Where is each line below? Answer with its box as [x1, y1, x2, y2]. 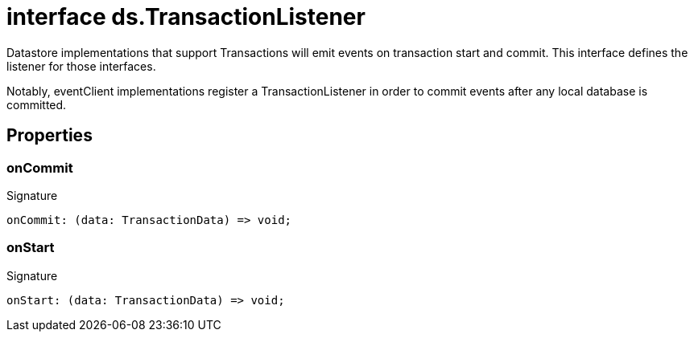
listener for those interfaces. [6, 59, 156, 73]
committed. [6, 97, 67, 112]
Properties [6, 125, 93, 146]
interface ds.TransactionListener [6, 3, 366, 31]
